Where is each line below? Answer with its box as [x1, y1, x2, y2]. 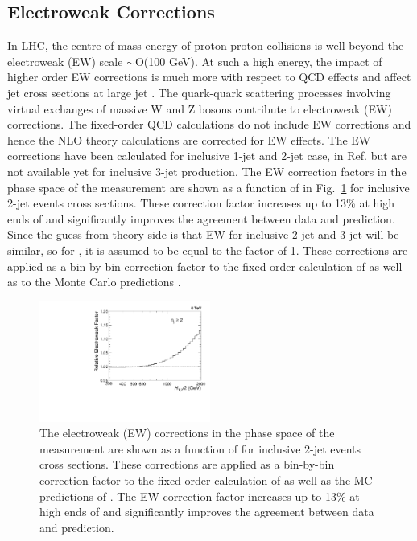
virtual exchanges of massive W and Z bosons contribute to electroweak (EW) [7, 100, 392, 117]
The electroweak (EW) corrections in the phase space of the [39, 424, 335, 441]
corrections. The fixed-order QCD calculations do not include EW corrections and [7, 116, 411, 133]
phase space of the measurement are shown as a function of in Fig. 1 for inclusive [7, 178, 410, 195]
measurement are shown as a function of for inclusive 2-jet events [39, 440, 361, 457]
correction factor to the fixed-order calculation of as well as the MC [39, 471, 373, 488]
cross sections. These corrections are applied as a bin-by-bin [39, 456, 335, 473]
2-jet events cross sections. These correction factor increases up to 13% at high [7, 195, 394, 211]
